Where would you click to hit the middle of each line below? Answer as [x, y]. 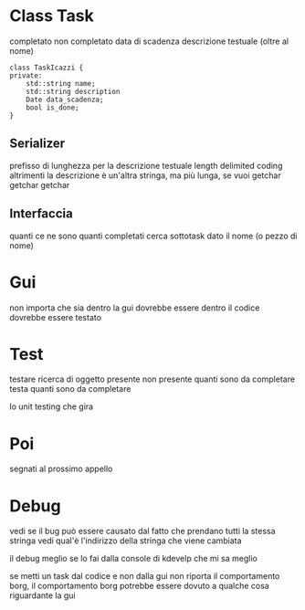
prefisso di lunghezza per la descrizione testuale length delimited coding [146, 165]
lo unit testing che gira [52, 406]
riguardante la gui [42, 595]
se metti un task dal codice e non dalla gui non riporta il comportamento [145, 576]
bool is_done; [53, 107]
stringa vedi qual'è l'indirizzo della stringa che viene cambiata [126, 541]
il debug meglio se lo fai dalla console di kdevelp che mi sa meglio [133, 559]
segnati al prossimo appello [61, 469]
